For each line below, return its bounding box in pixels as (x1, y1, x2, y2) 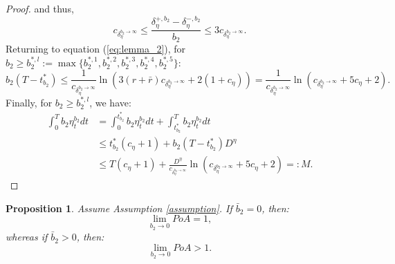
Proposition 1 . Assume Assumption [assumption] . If (6, 200, 232, 215)
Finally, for (6, 95, 53, 109)
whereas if (6, 229, 48, 244)
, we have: (89, 95, 131, 109)
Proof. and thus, (6, 1, 74, 15)
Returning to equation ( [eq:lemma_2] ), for (6, 41, 186, 56)
